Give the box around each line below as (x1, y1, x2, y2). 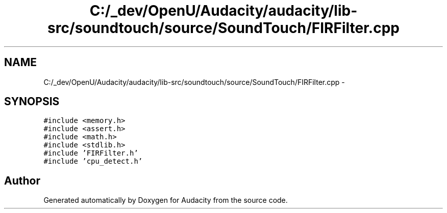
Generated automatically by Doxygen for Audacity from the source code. (43, 196, 288, 205)
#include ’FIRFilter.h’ (43, 149, 138, 158)
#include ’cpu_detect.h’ (43, 157, 143, 166)
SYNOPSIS (4, 95, 60, 108)
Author (4, 174, 40, 187)
